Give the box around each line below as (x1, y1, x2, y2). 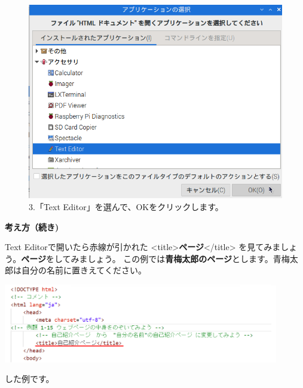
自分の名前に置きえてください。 (21, 264, 146, 276)
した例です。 (5, 372, 54, 385)
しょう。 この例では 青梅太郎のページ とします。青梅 (87, 252, 290, 264)
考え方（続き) (5, 220, 59, 233)
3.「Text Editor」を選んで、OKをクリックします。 (29, 200, 224, 213)
